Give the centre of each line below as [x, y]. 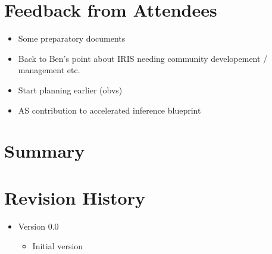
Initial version [58, 246]
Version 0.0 [38, 226]
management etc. [49, 70]
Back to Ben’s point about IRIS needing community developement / [143, 58]
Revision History [75, 197]
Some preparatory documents [72, 38]
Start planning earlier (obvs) [70, 90]
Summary [45, 151]
